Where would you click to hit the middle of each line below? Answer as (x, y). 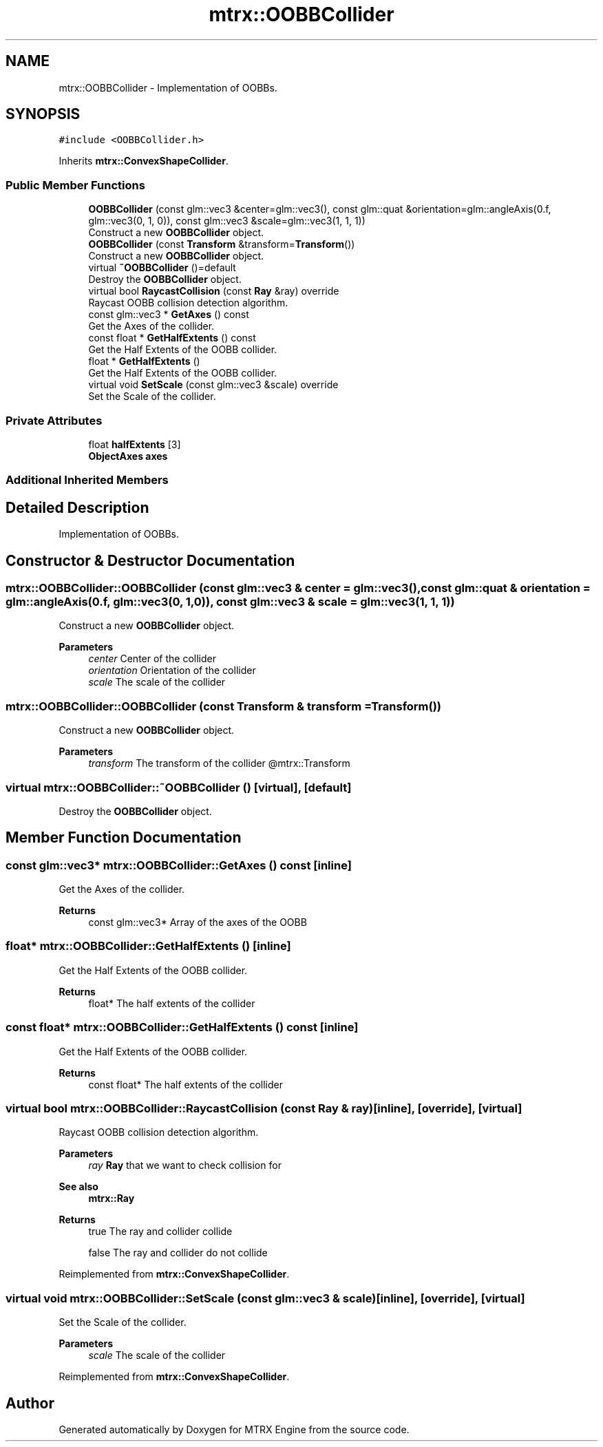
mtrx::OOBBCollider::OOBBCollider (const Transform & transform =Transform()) (224, 706)
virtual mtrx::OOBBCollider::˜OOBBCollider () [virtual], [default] (179, 787)
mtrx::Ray (112, 1198)
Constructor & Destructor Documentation (150, 560)
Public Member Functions (75, 185)
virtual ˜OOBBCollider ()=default (162, 268)
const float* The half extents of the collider (186, 1084)
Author (30, 1403)
